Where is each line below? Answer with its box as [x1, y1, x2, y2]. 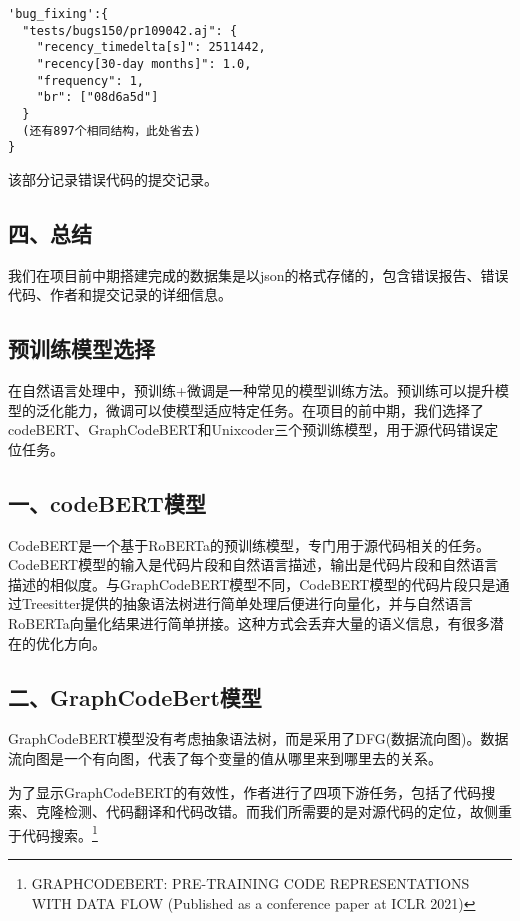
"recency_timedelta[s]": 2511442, [36, 40, 266, 55]
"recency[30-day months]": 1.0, [36, 56, 252, 71]
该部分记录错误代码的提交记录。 [8, 168, 218, 189]
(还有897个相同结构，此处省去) [22, 123, 201, 138]
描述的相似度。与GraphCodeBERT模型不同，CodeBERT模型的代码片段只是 [8, 573, 496, 594]
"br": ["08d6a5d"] [36, 90, 159, 105]
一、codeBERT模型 [8, 487, 206, 518]
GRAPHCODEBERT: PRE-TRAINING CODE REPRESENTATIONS [31, 873, 470, 894]
